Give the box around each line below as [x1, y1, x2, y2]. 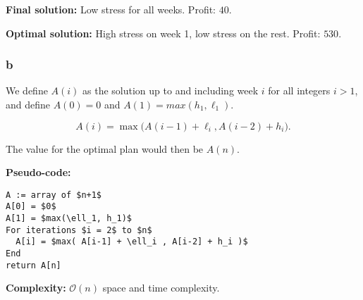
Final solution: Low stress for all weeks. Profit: [6, 2, 216, 16]
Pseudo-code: [6, 165, 71, 180]
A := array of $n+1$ [6, 189, 102, 200]
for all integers [268, 83, 331, 98]
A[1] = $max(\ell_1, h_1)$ [6, 213, 132, 224]
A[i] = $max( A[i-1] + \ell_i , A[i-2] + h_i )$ [16, 237, 248, 247]
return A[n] [6, 260, 61, 270]
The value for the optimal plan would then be [6, 141, 204, 156]
